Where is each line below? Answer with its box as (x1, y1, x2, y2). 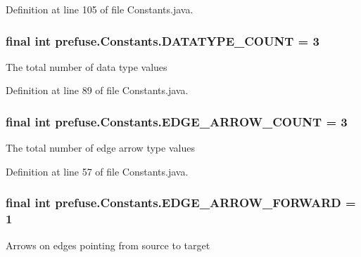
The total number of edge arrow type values (6, 140, 195, 155)
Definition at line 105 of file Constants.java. (6, 2, 194, 16)
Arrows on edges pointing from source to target (6, 237, 210, 252)
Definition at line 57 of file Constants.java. (6, 164, 189, 178)
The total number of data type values (6, 59, 167, 74)
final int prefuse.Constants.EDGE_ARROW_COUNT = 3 (6, 112, 348, 130)
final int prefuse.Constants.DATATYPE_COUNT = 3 (6, 32, 319, 49)
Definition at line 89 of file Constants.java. (6, 83, 189, 98)
